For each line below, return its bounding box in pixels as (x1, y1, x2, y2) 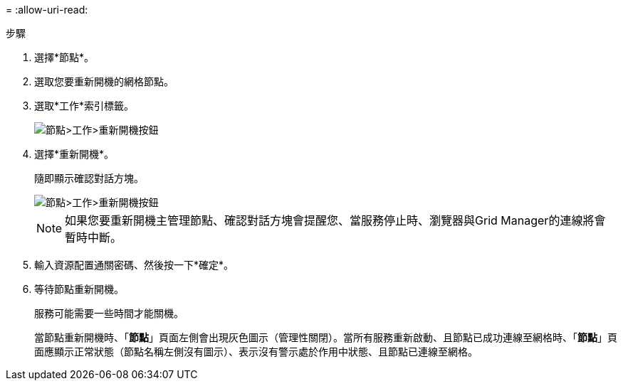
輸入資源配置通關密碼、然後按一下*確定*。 (34, 259, 234, 271)
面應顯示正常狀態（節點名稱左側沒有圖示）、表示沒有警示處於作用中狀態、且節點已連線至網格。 (34, 345, 478, 358)
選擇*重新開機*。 (34, 148, 115, 160)
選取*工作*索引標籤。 (34, 100, 135, 112)
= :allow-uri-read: (6, 4, 88, 16)
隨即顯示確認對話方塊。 (34, 172, 144, 184)
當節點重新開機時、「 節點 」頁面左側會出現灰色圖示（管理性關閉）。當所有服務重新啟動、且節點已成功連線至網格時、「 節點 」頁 (34, 331, 617, 343)
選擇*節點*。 (34, 51, 95, 63)
